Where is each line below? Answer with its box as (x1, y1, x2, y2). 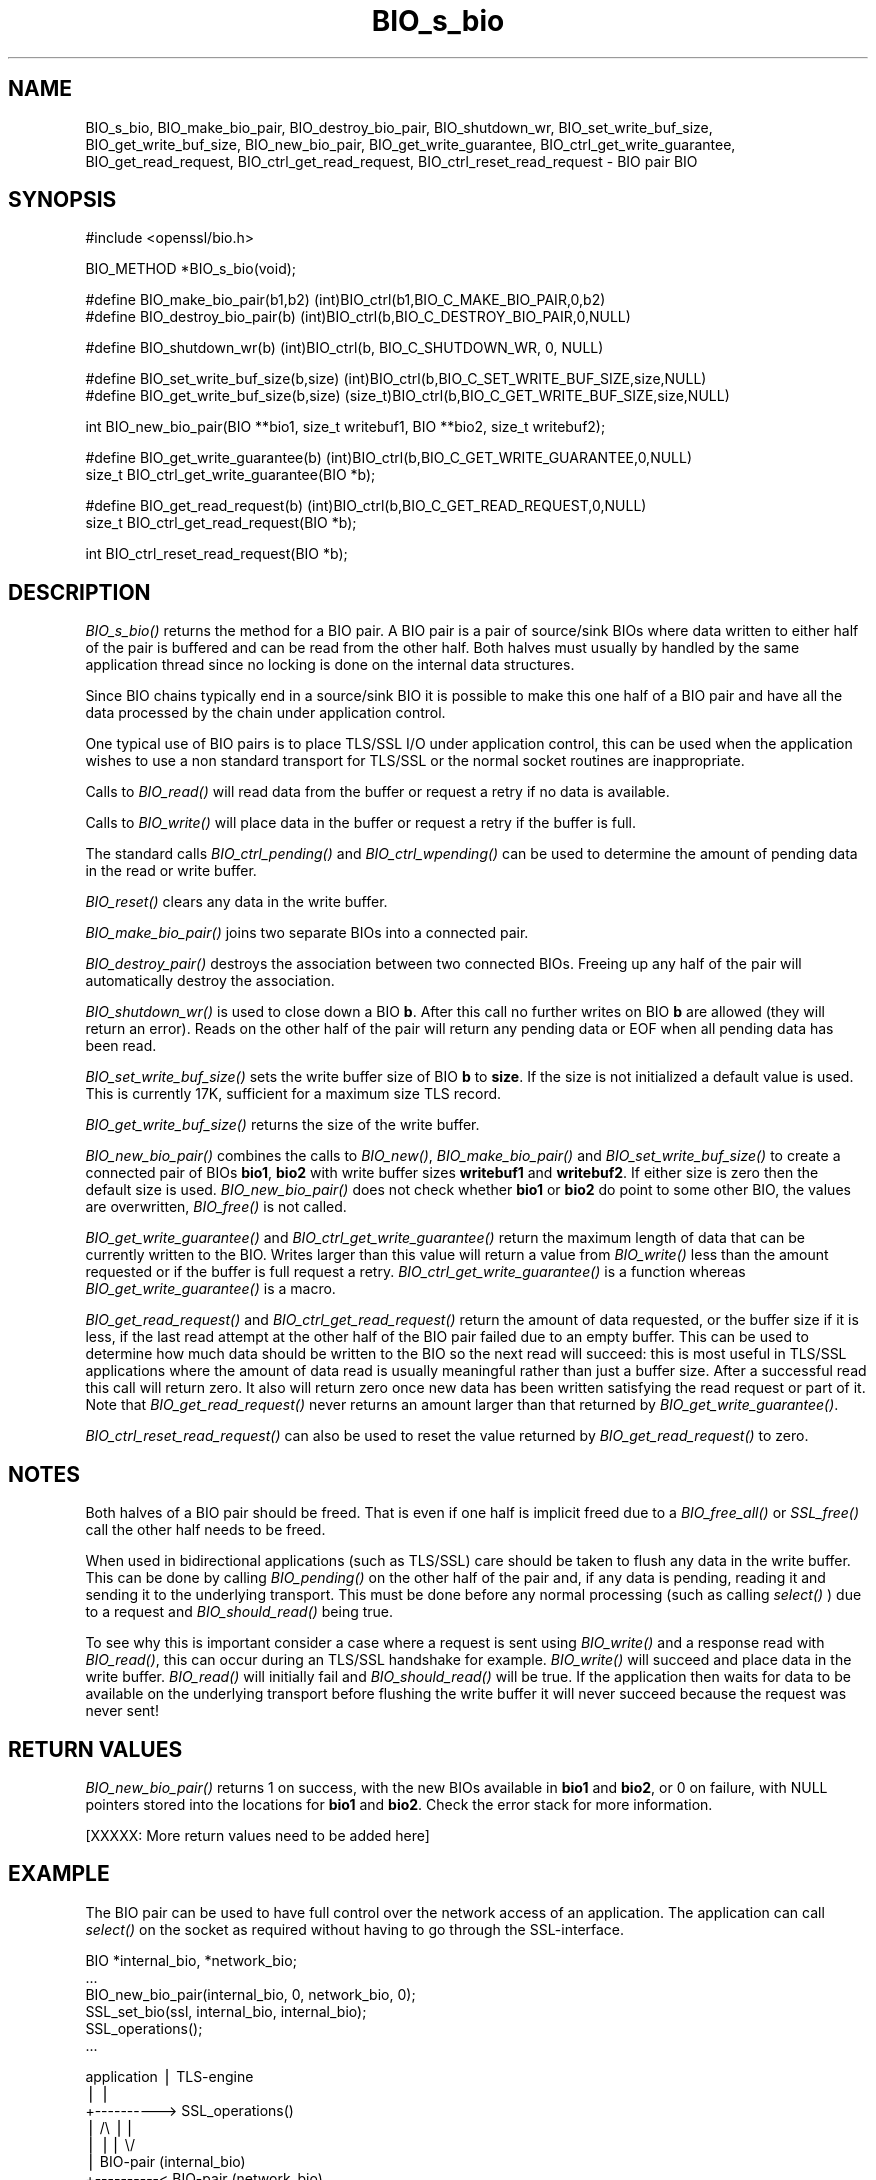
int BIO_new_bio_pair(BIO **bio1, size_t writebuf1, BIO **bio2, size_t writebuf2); (85, 418, 606, 436)
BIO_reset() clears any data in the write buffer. (85, 893, 388, 911)
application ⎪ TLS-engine (85, 2067, 254, 2085)
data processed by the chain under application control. (85, 704, 446, 722)
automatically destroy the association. (85, 972, 335, 990)
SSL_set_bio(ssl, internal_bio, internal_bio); (85, 2002, 367, 2020)
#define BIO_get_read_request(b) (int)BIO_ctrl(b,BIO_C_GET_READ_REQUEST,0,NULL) (85, 497, 647, 515)
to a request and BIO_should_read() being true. (85, 1603, 394, 1621)
